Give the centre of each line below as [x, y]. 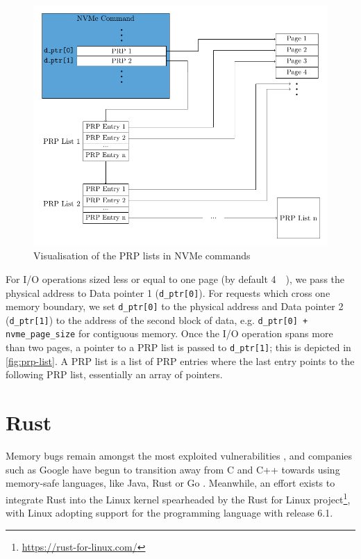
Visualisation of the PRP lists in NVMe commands [142, 256]
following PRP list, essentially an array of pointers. [114, 374]
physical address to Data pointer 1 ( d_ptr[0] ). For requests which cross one [168, 292]
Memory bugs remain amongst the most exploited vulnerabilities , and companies [179, 456]
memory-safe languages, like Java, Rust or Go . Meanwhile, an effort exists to [170, 483]
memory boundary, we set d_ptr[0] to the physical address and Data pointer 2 [175, 306]
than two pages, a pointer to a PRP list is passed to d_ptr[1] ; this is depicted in [178, 347]
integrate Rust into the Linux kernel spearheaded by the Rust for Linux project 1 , [178, 498]
